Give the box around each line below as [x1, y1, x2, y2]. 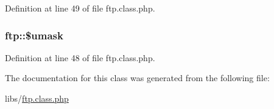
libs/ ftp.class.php [5, 92, 69, 104]
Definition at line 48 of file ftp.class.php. [5, 51, 155, 64]
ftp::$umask [5, 27, 63, 42]
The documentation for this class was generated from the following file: [5, 71, 270, 84]
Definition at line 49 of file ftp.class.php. [5, 2, 155, 14]
